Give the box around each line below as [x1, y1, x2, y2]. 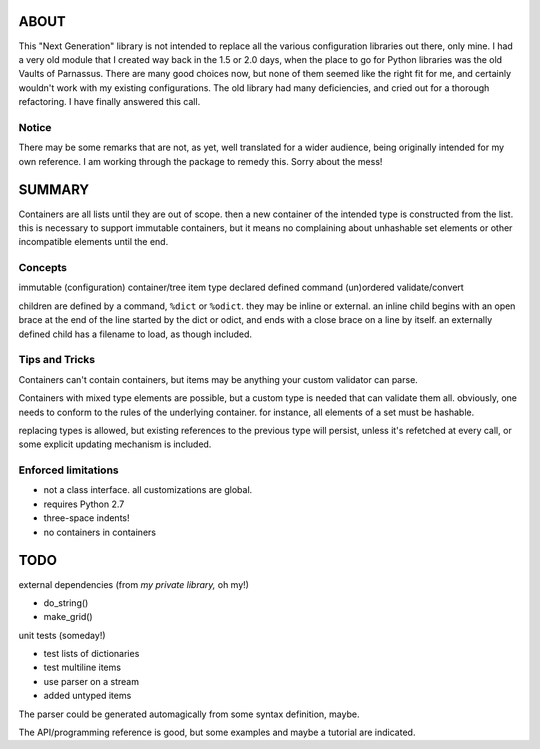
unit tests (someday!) [18, 629, 106, 641]
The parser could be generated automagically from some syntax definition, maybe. [18, 708, 360, 720]
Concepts [18, 261, 68, 275]
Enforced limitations [18, 463, 119, 477]
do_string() [43, 596, 89, 609]
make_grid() [43, 611, 94, 623]
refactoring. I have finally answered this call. [18, 96, 201, 108]
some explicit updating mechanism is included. [18, 438, 212, 450]
